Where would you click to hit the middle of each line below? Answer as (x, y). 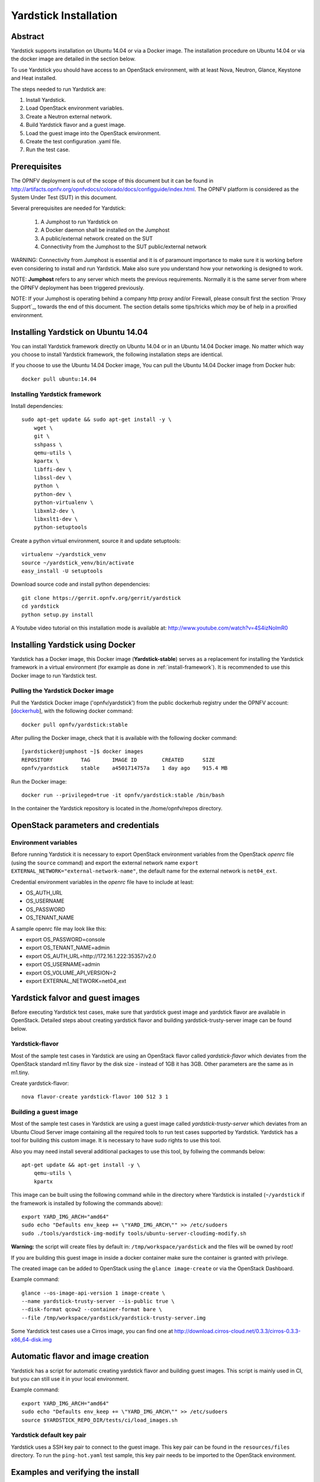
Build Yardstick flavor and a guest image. (76, 125)
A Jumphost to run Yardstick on (79, 222)
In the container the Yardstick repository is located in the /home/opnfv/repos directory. (117, 809)
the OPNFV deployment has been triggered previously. (78, 288)
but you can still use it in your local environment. (70, 1379)
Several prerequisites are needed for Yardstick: (68, 208)
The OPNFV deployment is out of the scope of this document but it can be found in (112, 181)
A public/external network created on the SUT (97, 238)
